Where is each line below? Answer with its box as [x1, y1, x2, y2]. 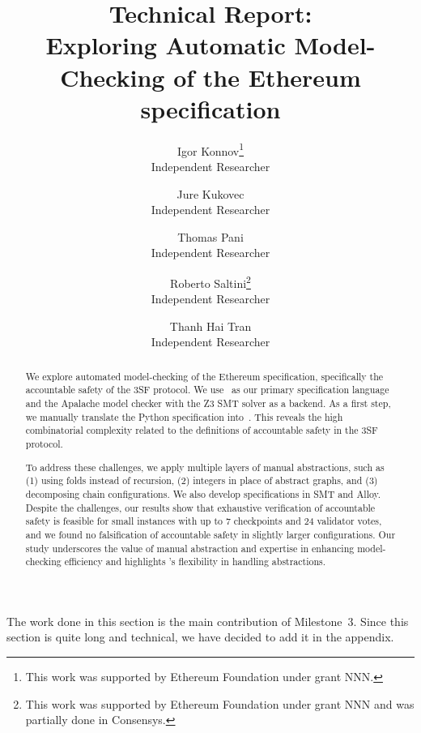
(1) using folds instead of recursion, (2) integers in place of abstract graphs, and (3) [25, 474, 378, 487]
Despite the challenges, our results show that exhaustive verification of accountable [25, 500, 376, 514]
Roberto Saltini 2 [170, 272, 251, 291]
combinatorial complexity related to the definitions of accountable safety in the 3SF [25, 423, 378, 437]
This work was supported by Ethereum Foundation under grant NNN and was [25, 695, 415, 712]
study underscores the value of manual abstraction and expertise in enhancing [25, 541, 355, 555]
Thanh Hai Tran [169, 317, 252, 334]
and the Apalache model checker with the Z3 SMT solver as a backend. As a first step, [25, 397, 391, 410]
